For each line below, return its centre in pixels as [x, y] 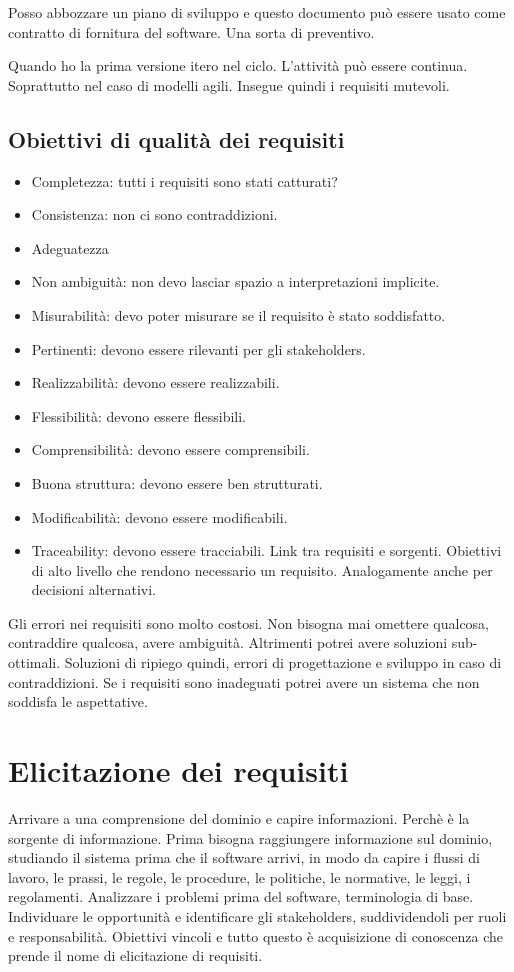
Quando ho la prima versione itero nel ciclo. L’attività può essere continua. [238, 65]
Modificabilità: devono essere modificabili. [159, 516]
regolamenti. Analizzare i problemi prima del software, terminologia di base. [241, 896]
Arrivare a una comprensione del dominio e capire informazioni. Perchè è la [239, 817]
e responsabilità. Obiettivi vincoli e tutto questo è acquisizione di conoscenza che [256, 935]
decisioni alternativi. [93, 589]
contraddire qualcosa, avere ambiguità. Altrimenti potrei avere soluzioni [228, 642]
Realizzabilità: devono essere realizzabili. [155, 382]
